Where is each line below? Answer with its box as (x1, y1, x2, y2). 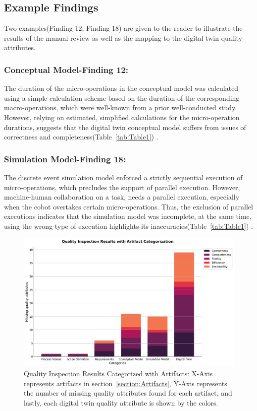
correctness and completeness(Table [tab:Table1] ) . (4, 132, 158, 142)
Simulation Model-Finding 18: (4, 152, 126, 165)
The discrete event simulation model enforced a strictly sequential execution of (4, 172, 243, 182)
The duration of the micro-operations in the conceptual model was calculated (4, 83, 239, 93)
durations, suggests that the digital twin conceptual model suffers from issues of (4, 122, 246, 132)
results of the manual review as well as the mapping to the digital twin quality (4, 32, 243, 43)
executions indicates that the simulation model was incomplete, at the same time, (4, 211, 252, 221)
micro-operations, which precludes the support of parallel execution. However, (4, 182, 240, 192)
